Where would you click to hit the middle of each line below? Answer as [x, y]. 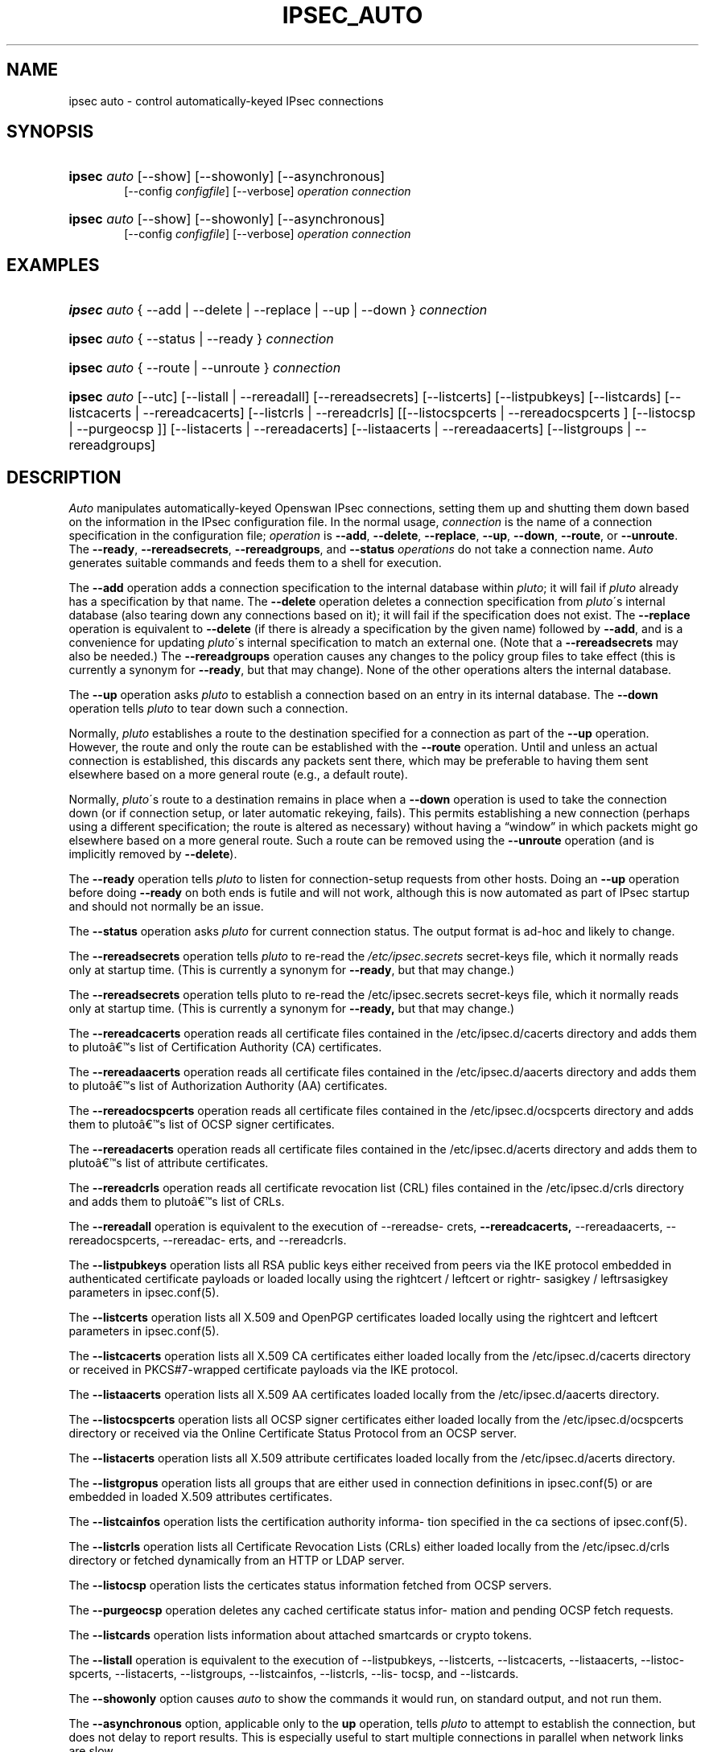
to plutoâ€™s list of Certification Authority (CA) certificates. [225, 1047]
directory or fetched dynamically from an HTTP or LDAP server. [237, 1561]
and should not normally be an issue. [166, 907]
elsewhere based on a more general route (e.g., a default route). [238, 775]
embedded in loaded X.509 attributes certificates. [200, 1497]
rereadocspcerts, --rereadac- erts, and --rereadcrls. [208, 1240]
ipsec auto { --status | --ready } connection [201, 339]
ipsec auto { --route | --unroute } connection [205, 368]
